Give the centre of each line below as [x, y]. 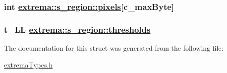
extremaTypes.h [28, 64]
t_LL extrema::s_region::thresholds [77, 29]
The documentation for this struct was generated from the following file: [114, 48]
